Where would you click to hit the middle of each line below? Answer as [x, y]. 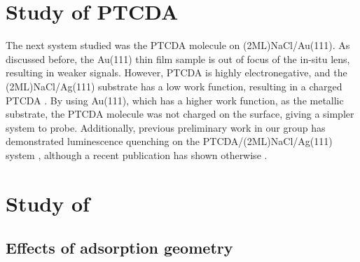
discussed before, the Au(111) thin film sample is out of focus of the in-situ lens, [178, 58]
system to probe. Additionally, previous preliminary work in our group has [166, 127]
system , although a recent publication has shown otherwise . [137, 154]
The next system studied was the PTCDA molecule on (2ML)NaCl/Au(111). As [178, 45]
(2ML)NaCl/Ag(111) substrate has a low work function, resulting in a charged [174, 86]
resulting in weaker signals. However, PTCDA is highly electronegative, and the [176, 73]
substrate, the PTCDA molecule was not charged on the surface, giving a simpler [180, 114]
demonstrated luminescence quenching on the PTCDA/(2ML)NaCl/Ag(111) [169, 141]
